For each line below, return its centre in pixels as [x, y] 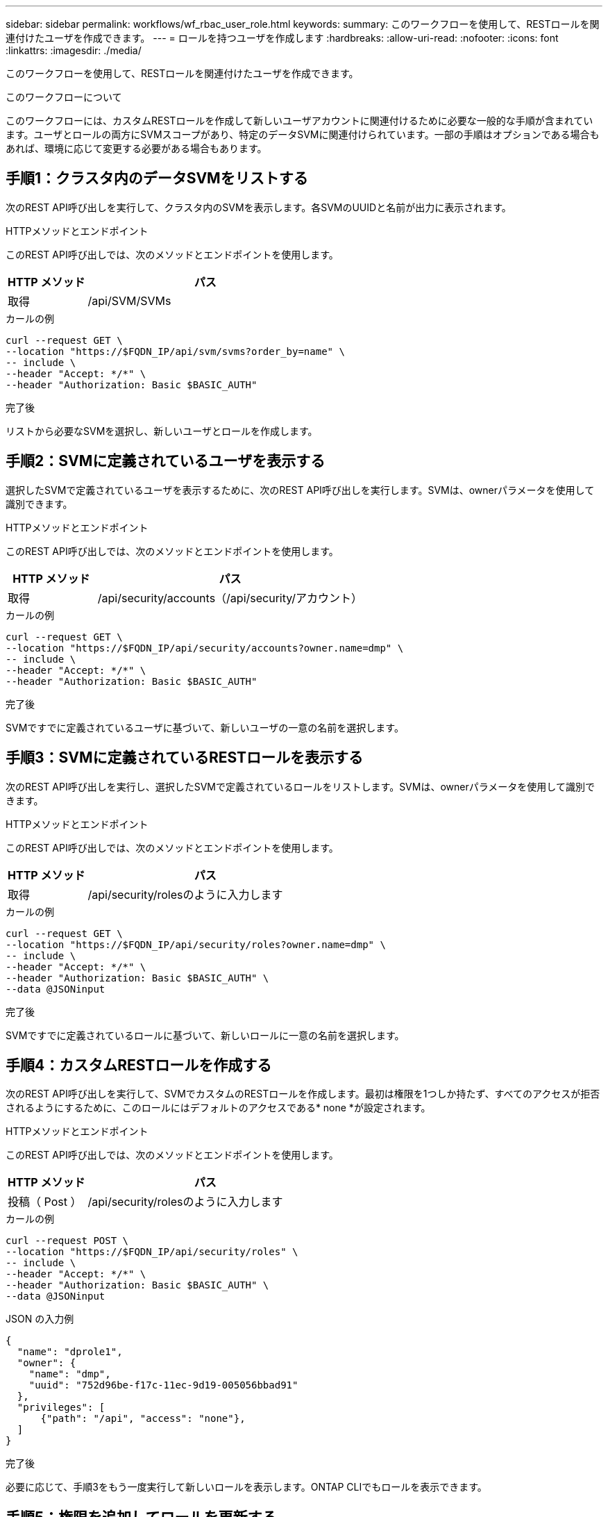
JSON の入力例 [40, 1319]
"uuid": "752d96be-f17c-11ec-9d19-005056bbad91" [163, 1385]
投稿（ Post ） [45, 1202]
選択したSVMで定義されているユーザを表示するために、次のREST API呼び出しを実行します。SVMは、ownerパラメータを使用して [300, 490]
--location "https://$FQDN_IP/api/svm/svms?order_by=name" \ [175, 351]
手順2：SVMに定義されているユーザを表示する [166, 461]
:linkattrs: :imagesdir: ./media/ [74, 50]
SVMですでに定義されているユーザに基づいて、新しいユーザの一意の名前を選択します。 [205, 727]
